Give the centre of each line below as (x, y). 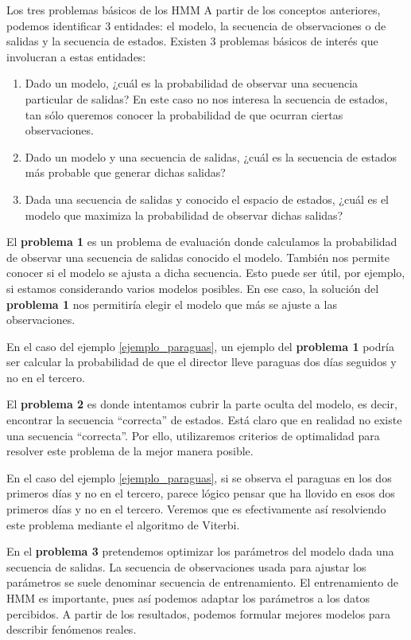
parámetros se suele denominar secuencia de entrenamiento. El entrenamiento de (202, 582)
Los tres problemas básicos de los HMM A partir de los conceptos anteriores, (194, 10)
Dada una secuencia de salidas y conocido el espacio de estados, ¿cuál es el (207, 199)
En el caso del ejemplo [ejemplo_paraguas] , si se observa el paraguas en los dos (199, 477)
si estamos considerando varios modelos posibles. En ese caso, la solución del (193, 288)
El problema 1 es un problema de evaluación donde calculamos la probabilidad (202, 242)
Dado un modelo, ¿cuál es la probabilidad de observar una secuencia (192, 83)
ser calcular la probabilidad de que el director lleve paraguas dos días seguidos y (202, 362)
